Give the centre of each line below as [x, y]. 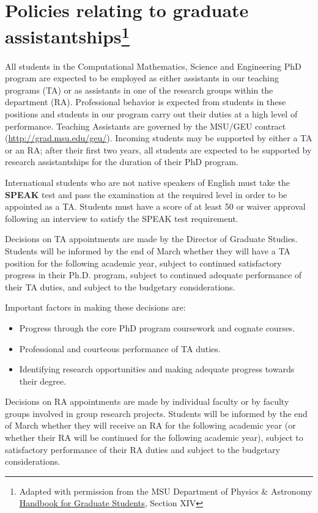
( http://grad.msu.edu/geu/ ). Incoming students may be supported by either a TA [159, 138]
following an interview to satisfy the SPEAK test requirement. [122, 218]
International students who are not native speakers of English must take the [147, 182]
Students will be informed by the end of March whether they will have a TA [148, 250]
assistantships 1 [67, 35]
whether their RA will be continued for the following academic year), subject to [154, 437]
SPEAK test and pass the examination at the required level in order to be [146, 194]
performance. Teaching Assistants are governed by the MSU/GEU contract [146, 126]
